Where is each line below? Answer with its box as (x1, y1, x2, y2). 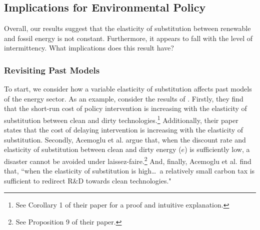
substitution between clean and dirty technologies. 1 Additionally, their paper (4, 113, 238, 125)
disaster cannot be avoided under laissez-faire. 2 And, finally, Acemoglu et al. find (4, 154, 251, 166)
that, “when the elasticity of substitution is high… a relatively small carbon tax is (4, 165, 255, 176)
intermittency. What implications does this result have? (4, 42, 174, 53)
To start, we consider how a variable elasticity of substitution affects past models (4, 83, 252, 94)
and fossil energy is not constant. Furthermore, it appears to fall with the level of (4, 32, 253, 43)
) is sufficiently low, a (184, 144, 250, 154)
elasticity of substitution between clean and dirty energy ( (4, 144, 181, 154)
